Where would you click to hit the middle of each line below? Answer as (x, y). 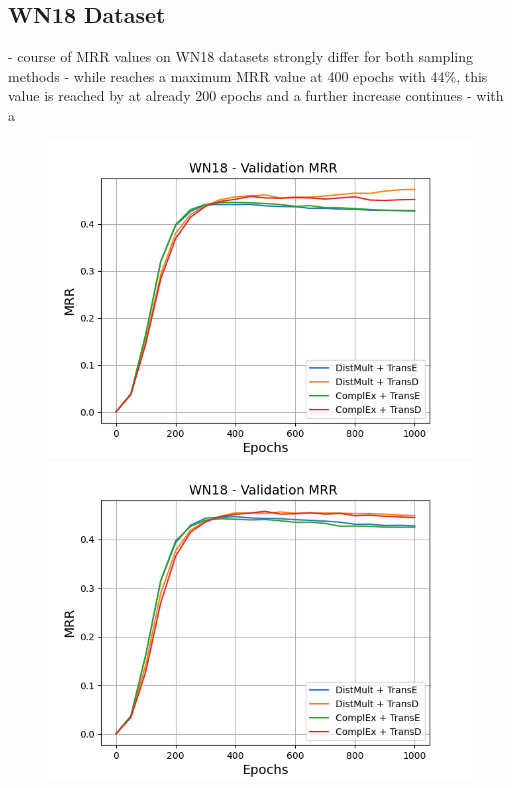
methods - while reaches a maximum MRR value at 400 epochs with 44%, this (248, 75)
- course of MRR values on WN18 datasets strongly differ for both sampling (240, 56)
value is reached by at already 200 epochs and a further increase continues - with (256, 95)
